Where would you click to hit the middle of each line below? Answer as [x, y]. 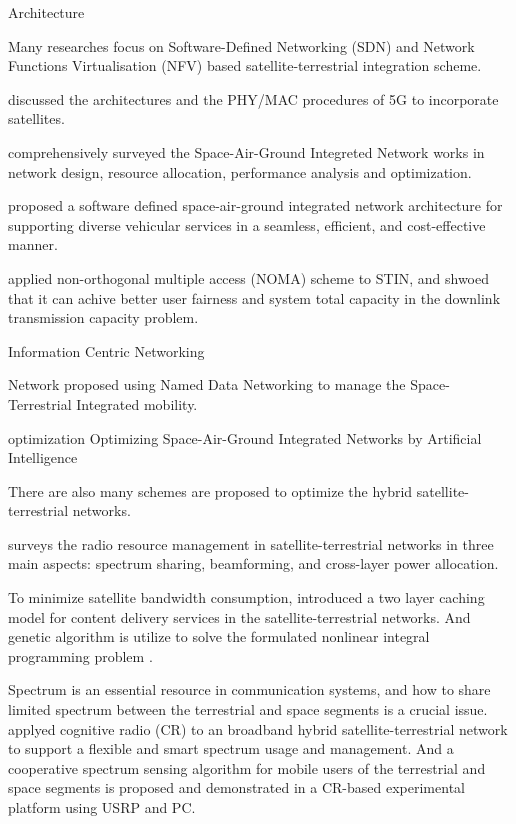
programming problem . [80, 655]
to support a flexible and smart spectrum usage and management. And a [231, 748]
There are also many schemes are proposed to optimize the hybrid [210, 490]
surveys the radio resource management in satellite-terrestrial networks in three [251, 543]
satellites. [36, 118]
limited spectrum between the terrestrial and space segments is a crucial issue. [248, 709]
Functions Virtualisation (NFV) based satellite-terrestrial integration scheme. [245, 65]
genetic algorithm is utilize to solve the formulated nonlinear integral [219, 636]
